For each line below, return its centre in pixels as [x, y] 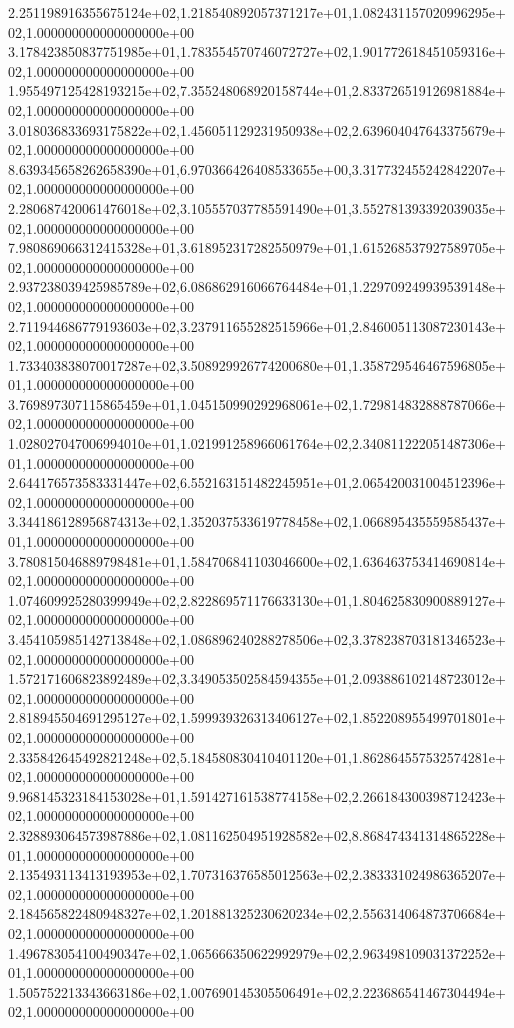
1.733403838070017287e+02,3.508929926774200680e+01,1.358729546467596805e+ [257, 364]
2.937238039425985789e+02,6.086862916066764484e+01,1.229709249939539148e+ [257, 286]
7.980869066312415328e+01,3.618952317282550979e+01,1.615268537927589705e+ [257, 247]
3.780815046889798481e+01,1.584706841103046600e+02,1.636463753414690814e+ [257, 560]
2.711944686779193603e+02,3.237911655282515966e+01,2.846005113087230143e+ [257, 325]
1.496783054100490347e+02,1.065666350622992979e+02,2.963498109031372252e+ [257, 952]
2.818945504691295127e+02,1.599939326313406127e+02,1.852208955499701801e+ [257, 717]
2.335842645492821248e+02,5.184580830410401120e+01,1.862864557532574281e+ [257, 756]
